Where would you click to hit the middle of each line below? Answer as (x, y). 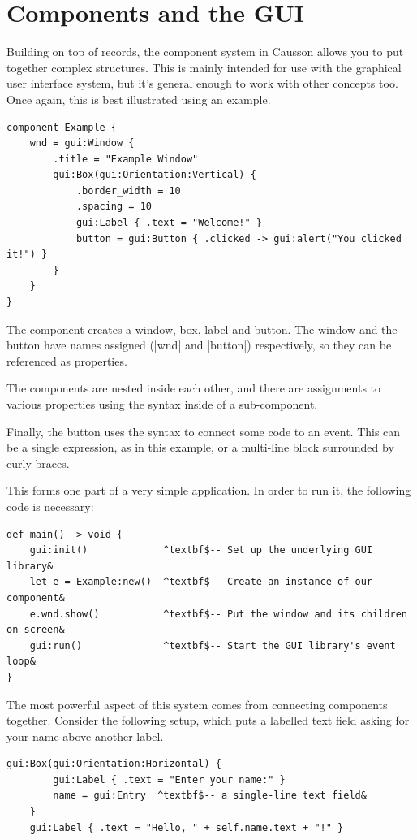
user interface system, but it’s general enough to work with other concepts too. (202, 83)
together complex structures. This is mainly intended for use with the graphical (204, 67)
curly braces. (38, 463)
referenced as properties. (67, 360)
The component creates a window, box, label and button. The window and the (202, 329)
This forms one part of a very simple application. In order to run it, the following (209, 490)
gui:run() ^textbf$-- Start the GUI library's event (213, 645)
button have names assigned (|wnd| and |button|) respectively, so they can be (199, 345)
